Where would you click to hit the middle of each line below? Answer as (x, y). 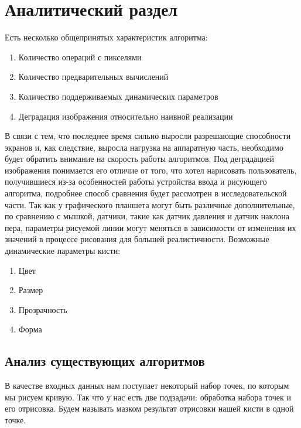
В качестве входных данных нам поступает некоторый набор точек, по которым (147, 385)
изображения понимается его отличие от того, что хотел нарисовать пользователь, (151, 170)
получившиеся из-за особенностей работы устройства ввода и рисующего (136, 181)
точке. (16, 419)
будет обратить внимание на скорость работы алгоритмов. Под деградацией (139, 159)
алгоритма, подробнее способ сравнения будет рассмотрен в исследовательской (146, 193)
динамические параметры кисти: (63, 251)
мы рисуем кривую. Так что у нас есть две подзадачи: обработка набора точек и (148, 397)
